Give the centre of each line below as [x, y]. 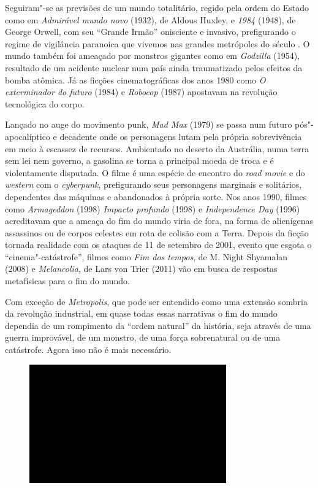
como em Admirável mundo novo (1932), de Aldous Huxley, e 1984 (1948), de [150, 19]
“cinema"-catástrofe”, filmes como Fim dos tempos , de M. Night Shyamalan [146, 256]
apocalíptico [28, 136]
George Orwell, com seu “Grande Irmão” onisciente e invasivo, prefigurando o [150, 32]
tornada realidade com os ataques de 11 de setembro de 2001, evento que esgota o [158, 245]
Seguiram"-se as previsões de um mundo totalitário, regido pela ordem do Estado [157, 7]
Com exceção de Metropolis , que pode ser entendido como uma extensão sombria [156, 301]
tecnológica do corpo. [45, 103]
